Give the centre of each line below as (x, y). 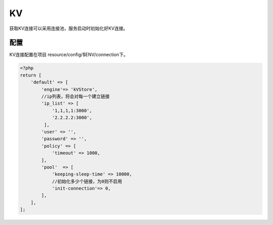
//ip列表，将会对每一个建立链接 (75, 96)
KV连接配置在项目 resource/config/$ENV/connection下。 (69, 55)
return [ (31, 75)
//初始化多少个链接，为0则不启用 (87, 181)
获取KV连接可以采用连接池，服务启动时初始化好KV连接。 (69, 28)
